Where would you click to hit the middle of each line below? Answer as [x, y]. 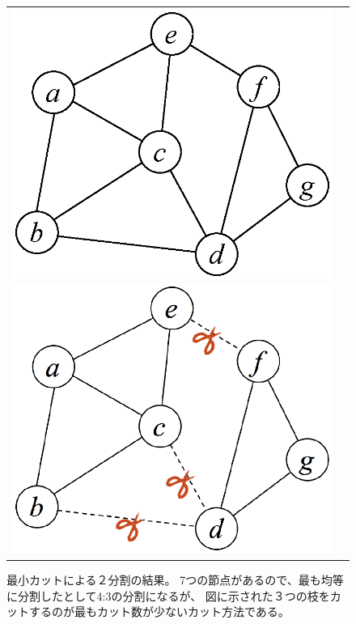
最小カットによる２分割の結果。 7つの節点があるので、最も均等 [175, 580]
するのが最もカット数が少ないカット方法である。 [159, 611]
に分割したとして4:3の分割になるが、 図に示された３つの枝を [168, 595]
